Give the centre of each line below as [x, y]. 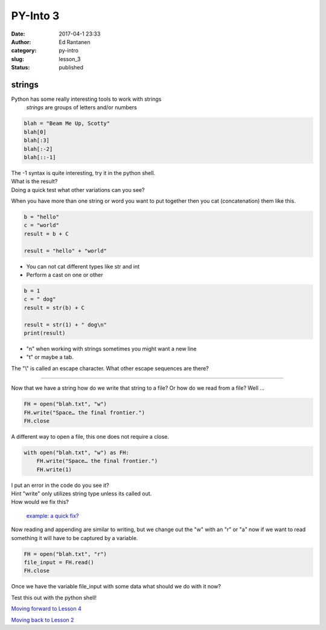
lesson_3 [70, 59]
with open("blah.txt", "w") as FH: [76, 452]
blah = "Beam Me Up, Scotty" [67, 123]
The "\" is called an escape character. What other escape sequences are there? [110, 368]
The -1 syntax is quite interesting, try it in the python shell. [83, 173]
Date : [18, 34]
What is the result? [34, 182]
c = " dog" [40, 299]
